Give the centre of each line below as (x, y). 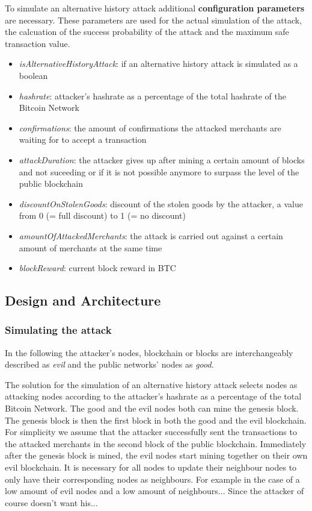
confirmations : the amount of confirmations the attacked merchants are (150, 127)
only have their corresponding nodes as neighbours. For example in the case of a (152, 479)
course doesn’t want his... (51, 502)
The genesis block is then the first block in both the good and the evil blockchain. (156, 420)
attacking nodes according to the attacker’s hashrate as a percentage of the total (153, 396)
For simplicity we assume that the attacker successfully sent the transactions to (151, 432)
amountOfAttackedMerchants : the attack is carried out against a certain (151, 235)
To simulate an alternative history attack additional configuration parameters (155, 8)
